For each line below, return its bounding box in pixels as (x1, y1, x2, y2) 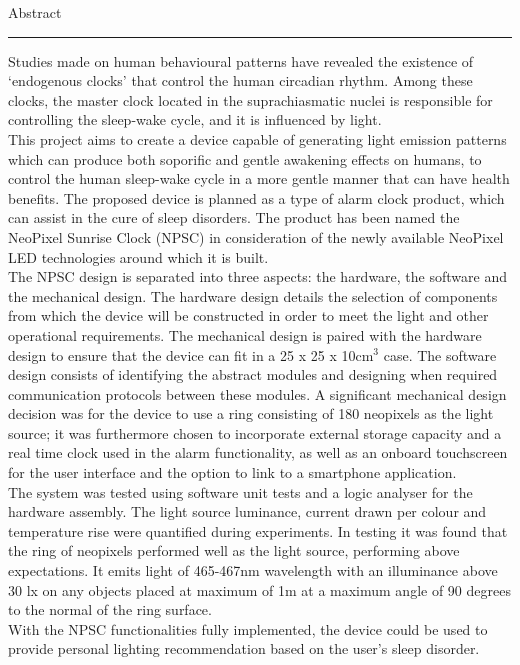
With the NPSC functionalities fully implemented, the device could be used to (8, 618, 488, 639)
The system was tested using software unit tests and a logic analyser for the (8, 481, 473, 502)
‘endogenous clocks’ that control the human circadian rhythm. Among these (8, 70, 473, 91)
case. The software (383, 344, 497, 365)
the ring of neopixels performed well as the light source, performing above (8, 540, 460, 561)
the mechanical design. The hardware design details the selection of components (8, 285, 498, 306)
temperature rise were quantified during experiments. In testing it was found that (8, 520, 508, 541)
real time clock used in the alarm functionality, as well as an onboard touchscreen (8, 442, 508, 463)
